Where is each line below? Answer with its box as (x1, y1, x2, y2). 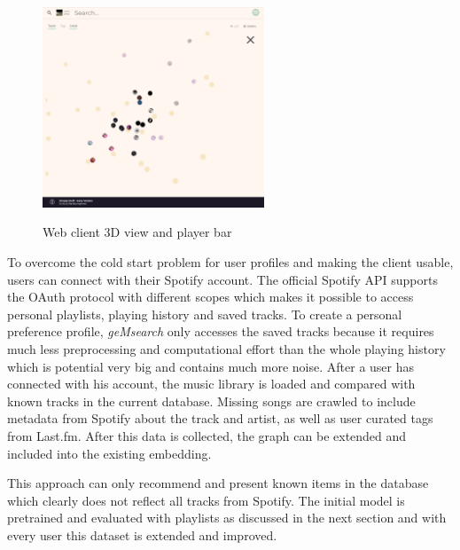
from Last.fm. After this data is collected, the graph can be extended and (7, 426, 407, 444)
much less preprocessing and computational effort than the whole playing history (7, 339, 446, 357)
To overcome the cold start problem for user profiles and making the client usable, (7, 253, 454, 271)
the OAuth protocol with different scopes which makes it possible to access (7, 287, 414, 306)
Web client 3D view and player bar (43, 223, 232, 241)
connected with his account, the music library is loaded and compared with (7, 374, 416, 393)
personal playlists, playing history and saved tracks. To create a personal (7, 304, 402, 323)
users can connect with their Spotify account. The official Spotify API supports (7, 270, 438, 288)
